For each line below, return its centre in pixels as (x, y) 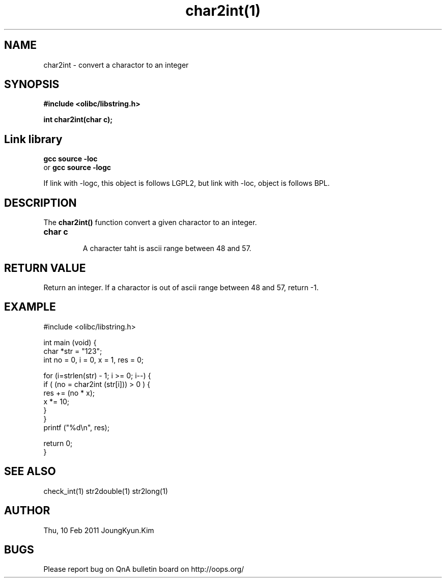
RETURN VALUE (45, 268)
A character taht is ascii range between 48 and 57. (167, 248)
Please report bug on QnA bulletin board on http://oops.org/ (144, 569)
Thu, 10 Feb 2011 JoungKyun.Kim (99, 530)
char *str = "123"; (73, 351)
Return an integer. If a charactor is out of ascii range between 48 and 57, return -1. (181, 287)
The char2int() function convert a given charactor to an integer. (150, 223)
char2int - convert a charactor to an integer (116, 65)
